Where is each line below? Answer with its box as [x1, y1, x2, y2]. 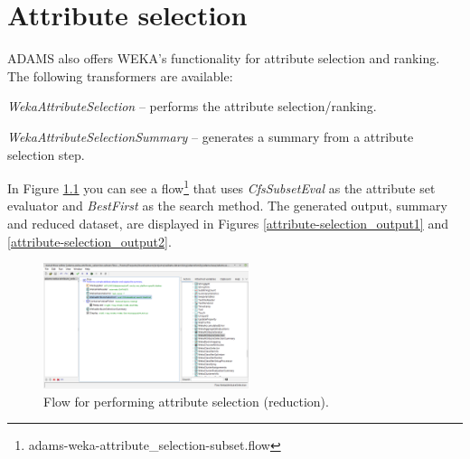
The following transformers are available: [7, 66, 233, 85]
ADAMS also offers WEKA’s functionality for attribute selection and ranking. [7, 49, 440, 68]
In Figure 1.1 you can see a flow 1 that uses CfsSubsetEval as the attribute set [7, 176, 436, 197]
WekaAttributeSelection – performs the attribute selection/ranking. [7, 97, 377, 116]
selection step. [7, 145, 85, 164]
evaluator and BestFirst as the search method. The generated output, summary [7, 196, 447, 215]
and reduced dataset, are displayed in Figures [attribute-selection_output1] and [7, 213, 448, 232]
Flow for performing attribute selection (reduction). [43, 391, 329, 410]
